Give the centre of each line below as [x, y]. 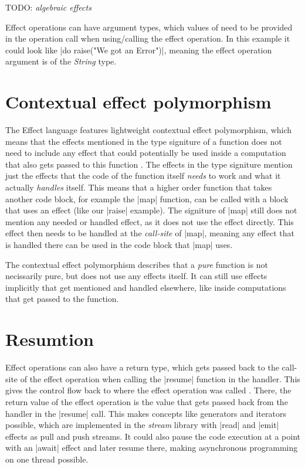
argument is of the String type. [61, 61]
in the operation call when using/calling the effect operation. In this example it [148, 38]
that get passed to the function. [62, 299]
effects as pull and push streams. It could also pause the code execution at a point [153, 436]
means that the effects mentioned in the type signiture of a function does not [144, 141]
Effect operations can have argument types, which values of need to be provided [149, 27]
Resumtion [50, 339]
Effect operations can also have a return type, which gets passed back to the [142, 367]
